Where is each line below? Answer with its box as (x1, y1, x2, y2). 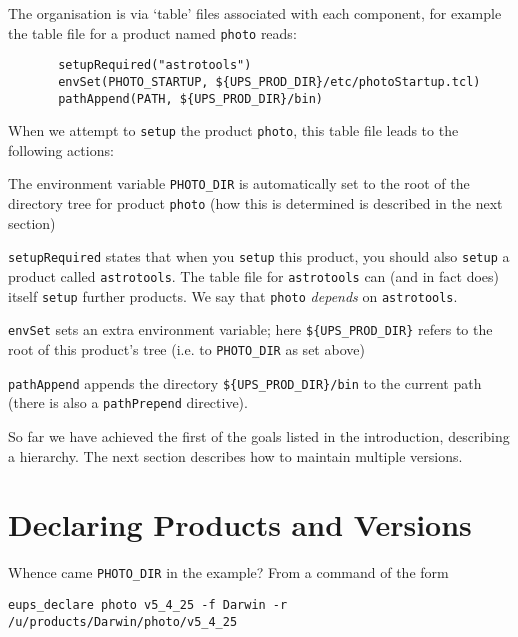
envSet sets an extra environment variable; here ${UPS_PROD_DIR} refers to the (8, 319, 493, 340)
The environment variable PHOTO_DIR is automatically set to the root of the (8, 173, 470, 194)
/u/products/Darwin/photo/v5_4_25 (8, 614, 238, 629)
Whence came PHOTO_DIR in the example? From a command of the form (8, 562, 449, 583)
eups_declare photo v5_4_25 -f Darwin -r (8, 597, 288, 612)
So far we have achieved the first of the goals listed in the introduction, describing (8, 425, 510, 446)
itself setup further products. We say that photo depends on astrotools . (8, 285, 458, 306)
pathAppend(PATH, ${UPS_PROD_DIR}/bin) (58, 91, 323, 106)
